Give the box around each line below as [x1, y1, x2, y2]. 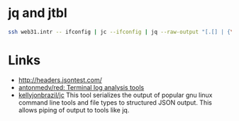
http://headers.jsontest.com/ [18, 76, 102, 84]
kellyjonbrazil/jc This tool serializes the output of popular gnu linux [18, 91, 213, 99]
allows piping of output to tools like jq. [18, 105, 130, 114]
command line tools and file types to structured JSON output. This [18, 98, 212, 107]
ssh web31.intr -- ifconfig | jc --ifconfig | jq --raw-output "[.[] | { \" [8, 28, 237, 35]
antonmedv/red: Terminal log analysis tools [18, 83, 145, 91]
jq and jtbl [8, 5, 67, 21]
